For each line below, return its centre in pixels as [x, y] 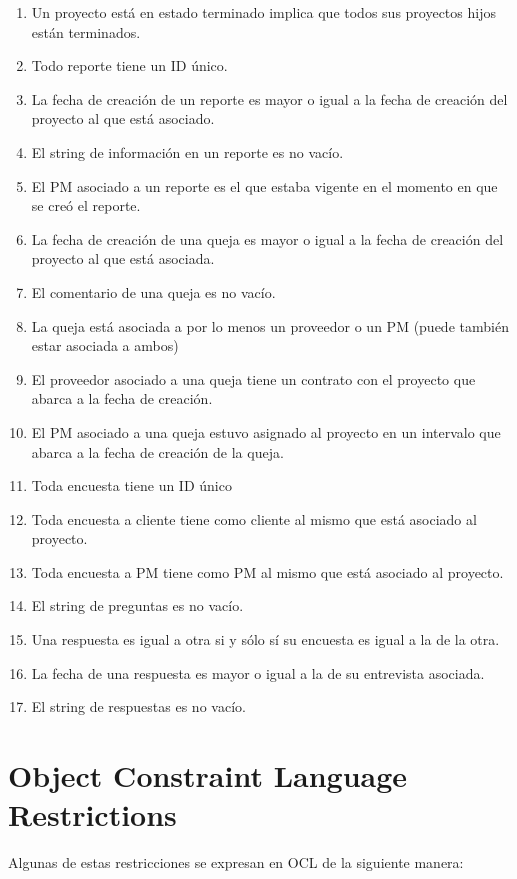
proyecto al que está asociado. [123, 118]
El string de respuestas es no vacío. [138, 706]
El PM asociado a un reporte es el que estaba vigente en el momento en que [264, 185]
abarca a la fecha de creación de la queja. [157, 451]
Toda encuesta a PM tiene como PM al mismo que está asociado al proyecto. [267, 571]
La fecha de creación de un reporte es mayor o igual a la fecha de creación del [269, 98]
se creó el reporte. [86, 205]
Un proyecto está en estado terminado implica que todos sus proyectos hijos [263, 12]
